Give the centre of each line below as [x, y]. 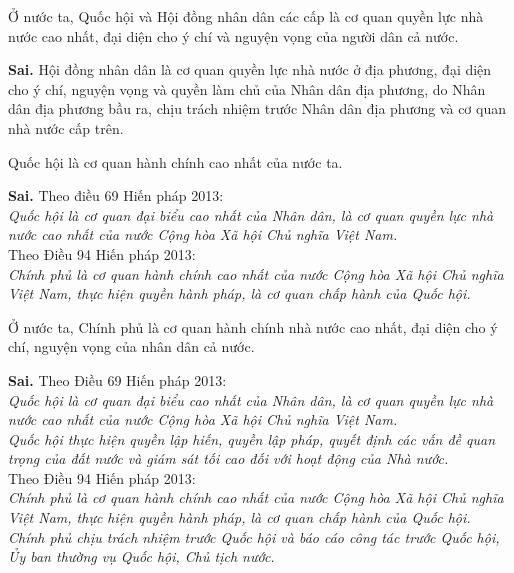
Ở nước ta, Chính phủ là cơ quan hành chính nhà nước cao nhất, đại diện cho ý [253, 326]
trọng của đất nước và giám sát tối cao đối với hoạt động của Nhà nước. [228, 458]
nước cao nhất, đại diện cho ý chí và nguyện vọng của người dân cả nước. [233, 35]
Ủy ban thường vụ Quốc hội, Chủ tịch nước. [141, 556]
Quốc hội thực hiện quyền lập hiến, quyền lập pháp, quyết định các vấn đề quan [252, 438]
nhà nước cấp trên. [66, 127]
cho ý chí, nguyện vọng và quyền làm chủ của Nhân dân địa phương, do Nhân [247, 88]
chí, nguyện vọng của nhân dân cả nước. [131, 346]
